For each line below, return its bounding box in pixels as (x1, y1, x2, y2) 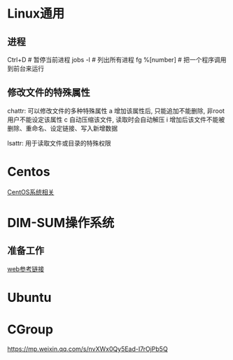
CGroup (7, 322, 54, 338)
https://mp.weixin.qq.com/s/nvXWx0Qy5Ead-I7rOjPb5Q (7, 345, 168, 353)
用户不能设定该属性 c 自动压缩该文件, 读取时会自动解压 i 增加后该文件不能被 (7, 115, 225, 124)
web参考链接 (7, 264, 44, 273)
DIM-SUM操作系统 (7, 215, 115, 231)
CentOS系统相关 (7, 187, 55, 196)
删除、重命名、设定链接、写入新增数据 (7, 124, 118, 132)
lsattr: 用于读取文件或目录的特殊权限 (7, 138, 112, 147)
